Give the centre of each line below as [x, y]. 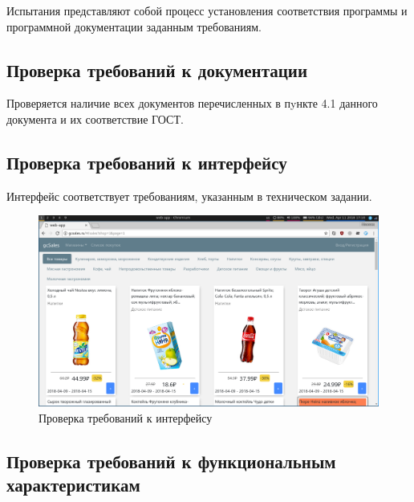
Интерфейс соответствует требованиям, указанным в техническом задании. [189, 196]
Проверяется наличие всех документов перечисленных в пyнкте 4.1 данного [192, 103]
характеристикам [73, 485]
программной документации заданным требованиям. [134, 26]
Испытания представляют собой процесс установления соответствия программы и [207, 10]
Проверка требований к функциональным [171, 461]
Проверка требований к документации [157, 69]
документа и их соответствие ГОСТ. [95, 118]
